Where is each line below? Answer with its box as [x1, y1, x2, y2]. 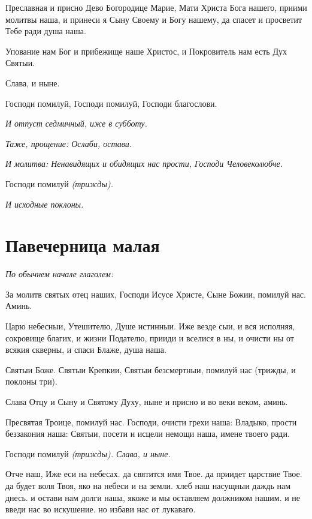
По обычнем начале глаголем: [5, 268, 114, 280]
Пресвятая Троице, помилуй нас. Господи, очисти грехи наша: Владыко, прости [5, 415, 297, 428]
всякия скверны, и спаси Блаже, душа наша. [5, 343, 166, 356]
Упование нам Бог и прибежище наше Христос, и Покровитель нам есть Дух [5, 44, 287, 57]
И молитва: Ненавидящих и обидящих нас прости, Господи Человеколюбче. [5, 157, 283, 170]
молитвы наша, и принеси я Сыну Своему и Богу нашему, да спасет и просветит [5, 13, 302, 25]
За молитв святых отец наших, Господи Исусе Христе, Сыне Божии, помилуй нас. [5, 287, 306, 300]
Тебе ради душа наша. [5, 25, 86, 37]
